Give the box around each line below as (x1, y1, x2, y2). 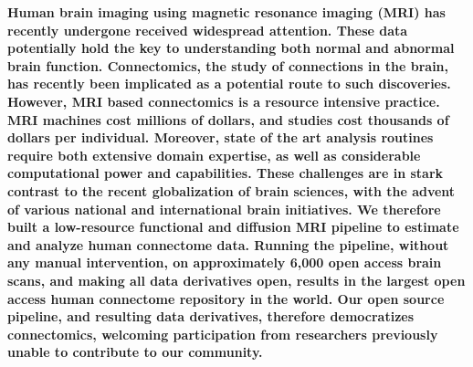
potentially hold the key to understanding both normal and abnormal (7, 38, 455, 58)
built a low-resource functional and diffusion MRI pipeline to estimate (7, 217, 459, 236)
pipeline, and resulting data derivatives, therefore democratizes (7, 307, 415, 326)
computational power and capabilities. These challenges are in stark (7, 163, 444, 183)
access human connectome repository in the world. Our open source (7, 288, 445, 308)
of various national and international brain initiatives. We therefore (7, 199, 441, 218)
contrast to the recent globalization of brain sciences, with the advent (7, 181, 456, 200)
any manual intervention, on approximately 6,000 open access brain (7, 253, 442, 272)
